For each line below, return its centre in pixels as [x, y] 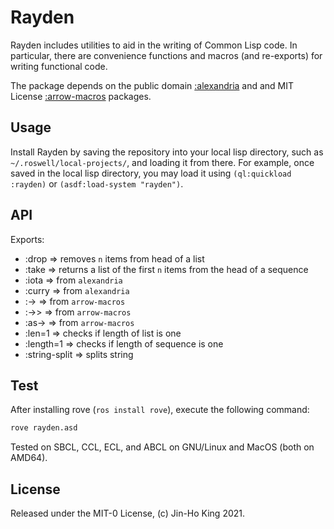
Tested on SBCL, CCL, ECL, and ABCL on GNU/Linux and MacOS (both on [162, 447]
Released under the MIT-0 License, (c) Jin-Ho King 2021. [128, 513]
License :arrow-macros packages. [81, 96]
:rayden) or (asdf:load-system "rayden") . [97, 183]
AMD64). [29, 458]
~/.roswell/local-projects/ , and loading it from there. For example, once [162, 162]
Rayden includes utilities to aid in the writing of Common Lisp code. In [154, 45]
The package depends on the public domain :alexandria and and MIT [152, 85]
